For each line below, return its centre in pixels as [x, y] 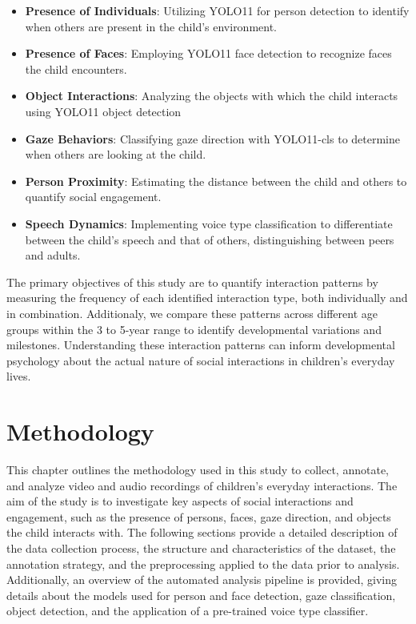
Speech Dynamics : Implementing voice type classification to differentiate [209, 223]
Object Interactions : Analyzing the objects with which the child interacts [212, 96]
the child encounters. [76, 68]
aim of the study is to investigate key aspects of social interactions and [180, 501]
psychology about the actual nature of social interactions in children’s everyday [201, 360]
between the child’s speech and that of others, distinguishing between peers [210, 239]
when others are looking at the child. [116, 154]
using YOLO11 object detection [103, 111]
